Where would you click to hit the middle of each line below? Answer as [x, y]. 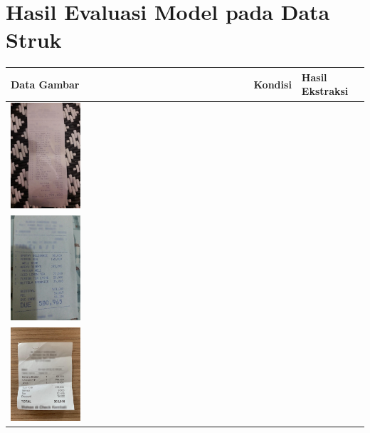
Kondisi [273, 84]
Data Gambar [45, 84]
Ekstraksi [325, 91]
